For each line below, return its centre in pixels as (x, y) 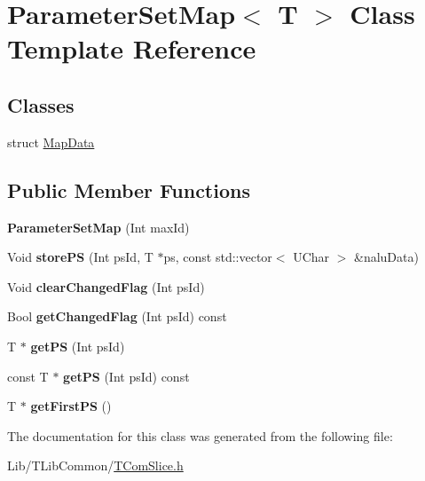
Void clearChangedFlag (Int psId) (106, 286)
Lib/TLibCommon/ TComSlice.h (95, 465)
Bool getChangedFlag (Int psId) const (117, 316)
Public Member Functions (129, 189)
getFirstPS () (71, 406)
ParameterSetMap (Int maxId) (98, 227)
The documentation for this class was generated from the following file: (200, 435)
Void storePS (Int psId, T (80, 257)
